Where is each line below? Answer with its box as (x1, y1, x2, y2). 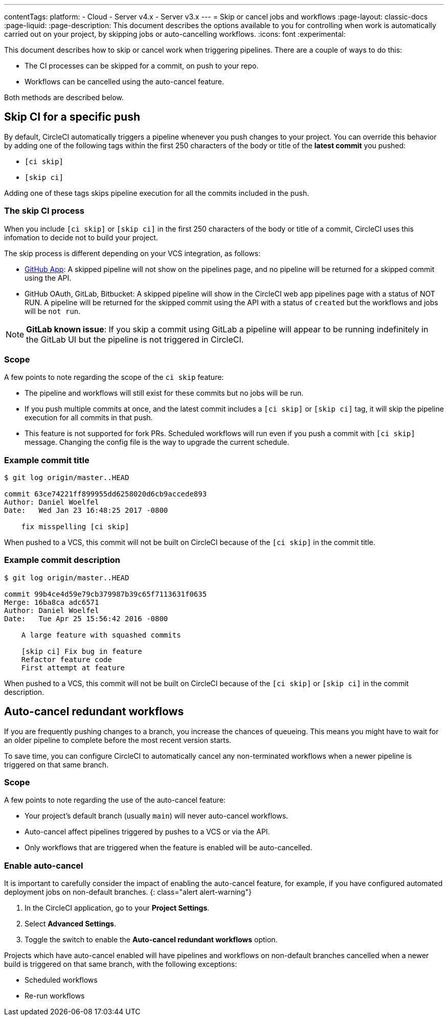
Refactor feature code (21, 655, 112, 664)
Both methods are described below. (4, 93, 124, 102)
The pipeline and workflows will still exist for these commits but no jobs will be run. (25, 389, 304, 398)
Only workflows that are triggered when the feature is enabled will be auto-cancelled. (25, 843, 312, 852)
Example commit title (4, 455, 89, 465)
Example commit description (4, 555, 120, 565)
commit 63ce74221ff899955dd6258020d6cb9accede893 (4, 490, 207, 498)
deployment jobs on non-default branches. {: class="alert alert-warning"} (4, 888, 252, 897)
